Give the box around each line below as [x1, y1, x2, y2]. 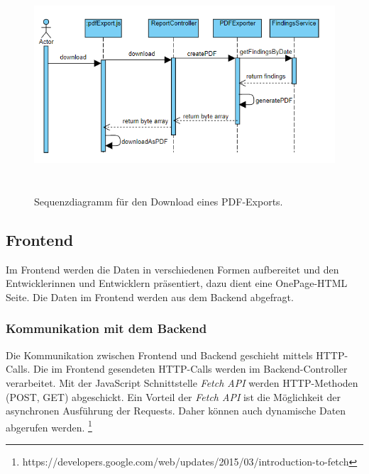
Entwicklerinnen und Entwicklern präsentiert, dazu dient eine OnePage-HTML [6, 276, 348, 290]
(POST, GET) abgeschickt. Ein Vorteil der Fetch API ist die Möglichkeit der [6, 389, 341, 404]
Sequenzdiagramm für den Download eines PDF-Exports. [34, 193, 283, 208]
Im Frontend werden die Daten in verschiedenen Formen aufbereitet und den [6, 261, 339, 276]
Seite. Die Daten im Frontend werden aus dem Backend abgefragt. [6, 289, 294, 304]
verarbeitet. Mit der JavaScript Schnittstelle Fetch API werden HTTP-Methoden [6, 375, 358, 390]
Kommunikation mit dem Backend [6, 320, 207, 337]
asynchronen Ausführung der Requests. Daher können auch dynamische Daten [6, 403, 346, 418]
